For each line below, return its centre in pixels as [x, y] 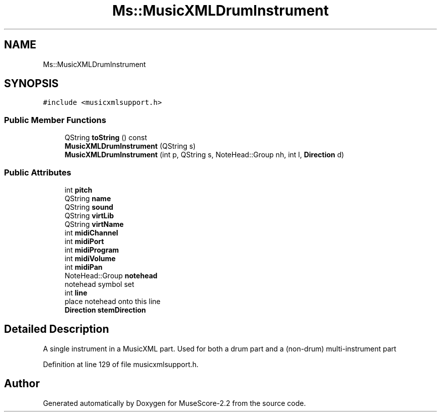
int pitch [79, 190]
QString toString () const [106, 138]
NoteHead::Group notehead [111, 275]
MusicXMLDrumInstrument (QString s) [130, 146]
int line [76, 292]
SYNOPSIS [31, 84]
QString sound [89, 207]
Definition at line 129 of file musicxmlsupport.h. [121, 364]
